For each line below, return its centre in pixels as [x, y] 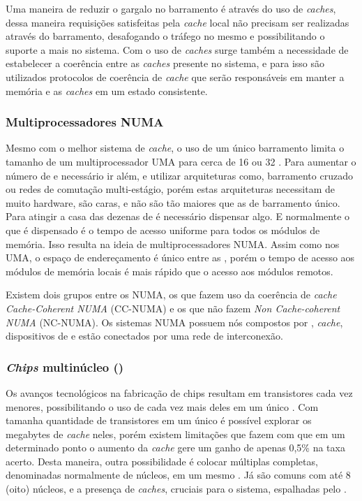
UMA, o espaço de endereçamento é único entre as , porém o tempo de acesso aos [180, 257]
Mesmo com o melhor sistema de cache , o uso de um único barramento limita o [175, 148]
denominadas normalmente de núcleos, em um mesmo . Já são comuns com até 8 [178, 475]
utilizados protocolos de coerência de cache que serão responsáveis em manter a [175, 77]
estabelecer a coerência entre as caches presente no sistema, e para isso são [165, 63]
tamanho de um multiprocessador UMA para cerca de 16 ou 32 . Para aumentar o [181, 161]
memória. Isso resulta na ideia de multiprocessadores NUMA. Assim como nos [173, 244]
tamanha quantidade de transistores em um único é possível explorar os [159, 420]
